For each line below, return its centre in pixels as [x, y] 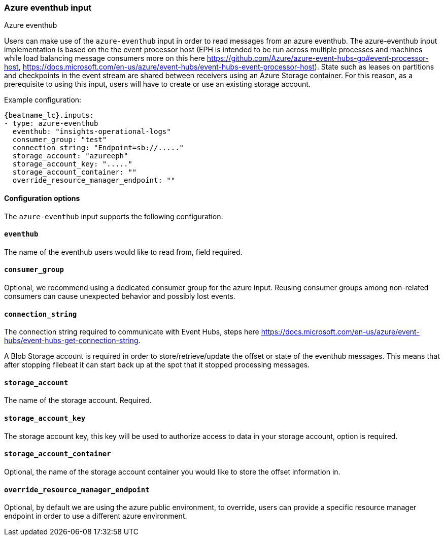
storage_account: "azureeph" [70, 156]
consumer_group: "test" [60, 140]
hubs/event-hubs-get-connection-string [71, 341]
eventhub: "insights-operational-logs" [92, 132]
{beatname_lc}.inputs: [49, 115]
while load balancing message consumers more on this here [105, 58]
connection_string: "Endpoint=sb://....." [98, 148]
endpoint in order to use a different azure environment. [96, 516]
